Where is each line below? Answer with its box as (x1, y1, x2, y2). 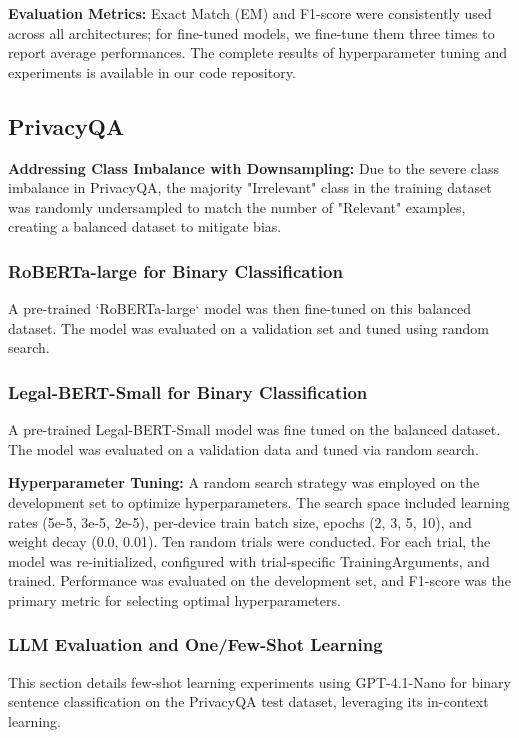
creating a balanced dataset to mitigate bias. (8, 216, 282, 237)
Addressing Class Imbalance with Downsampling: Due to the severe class (8, 157, 499, 178)
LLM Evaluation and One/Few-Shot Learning (8, 632, 383, 657)
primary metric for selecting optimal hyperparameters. (8, 589, 341, 610)
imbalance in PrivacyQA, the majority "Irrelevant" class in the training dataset (8, 177, 492, 198)
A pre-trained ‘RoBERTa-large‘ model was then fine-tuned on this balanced (8, 298, 472, 319)
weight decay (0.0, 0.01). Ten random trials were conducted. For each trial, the (8, 531, 491, 552)
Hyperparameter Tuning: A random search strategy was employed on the (8, 472, 480, 493)
